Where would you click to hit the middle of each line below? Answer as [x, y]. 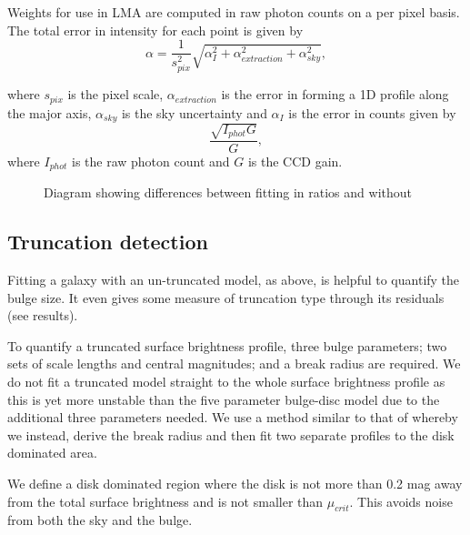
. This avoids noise [401, 501]
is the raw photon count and [151, 161]
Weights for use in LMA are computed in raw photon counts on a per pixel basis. [234, 12]
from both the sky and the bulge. [100, 520]
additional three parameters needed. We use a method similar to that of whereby [233, 417]
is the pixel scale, [115, 94]
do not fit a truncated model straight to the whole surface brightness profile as [226, 382]
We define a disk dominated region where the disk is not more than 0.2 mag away [235, 483]
